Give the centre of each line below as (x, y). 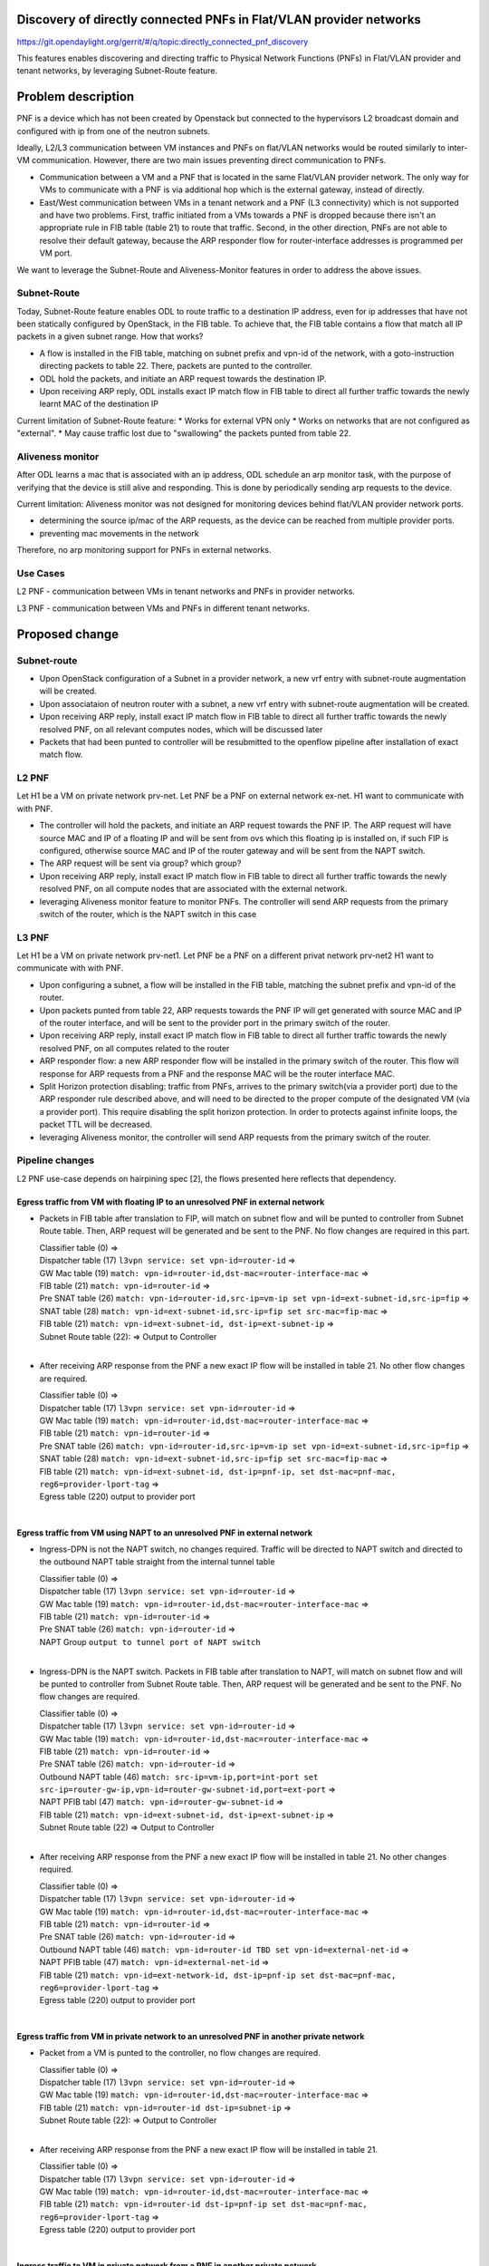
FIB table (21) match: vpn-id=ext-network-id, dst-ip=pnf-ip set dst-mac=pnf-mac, (218, 1975)
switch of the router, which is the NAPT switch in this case (148, 914)
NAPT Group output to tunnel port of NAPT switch (150, 1641)
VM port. (56, 253)
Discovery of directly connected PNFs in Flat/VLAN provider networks (219, 19)
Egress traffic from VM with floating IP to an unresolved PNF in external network (171, 1202)
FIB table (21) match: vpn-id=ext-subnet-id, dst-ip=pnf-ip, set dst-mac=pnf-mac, (218, 1471)
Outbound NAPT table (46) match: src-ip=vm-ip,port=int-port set (179, 1777)
